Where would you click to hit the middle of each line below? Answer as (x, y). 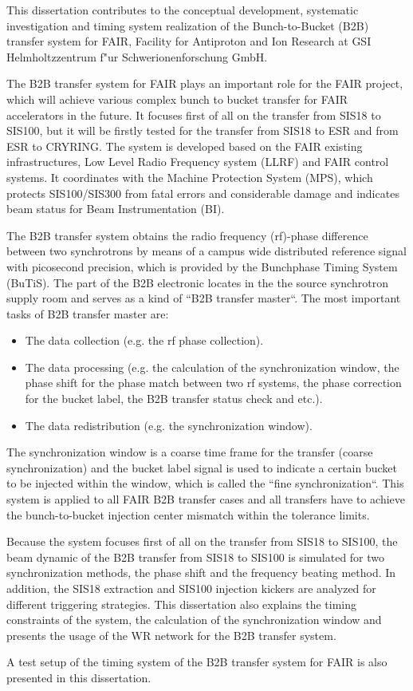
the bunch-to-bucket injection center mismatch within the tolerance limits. (188, 514)
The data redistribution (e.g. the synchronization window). (169, 425)
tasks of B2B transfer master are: (88, 313)
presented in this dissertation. (79, 677)
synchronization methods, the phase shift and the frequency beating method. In (201, 573)
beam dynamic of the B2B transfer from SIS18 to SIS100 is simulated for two (196, 557)
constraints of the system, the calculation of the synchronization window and (194, 620)
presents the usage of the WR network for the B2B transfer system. (171, 635)
